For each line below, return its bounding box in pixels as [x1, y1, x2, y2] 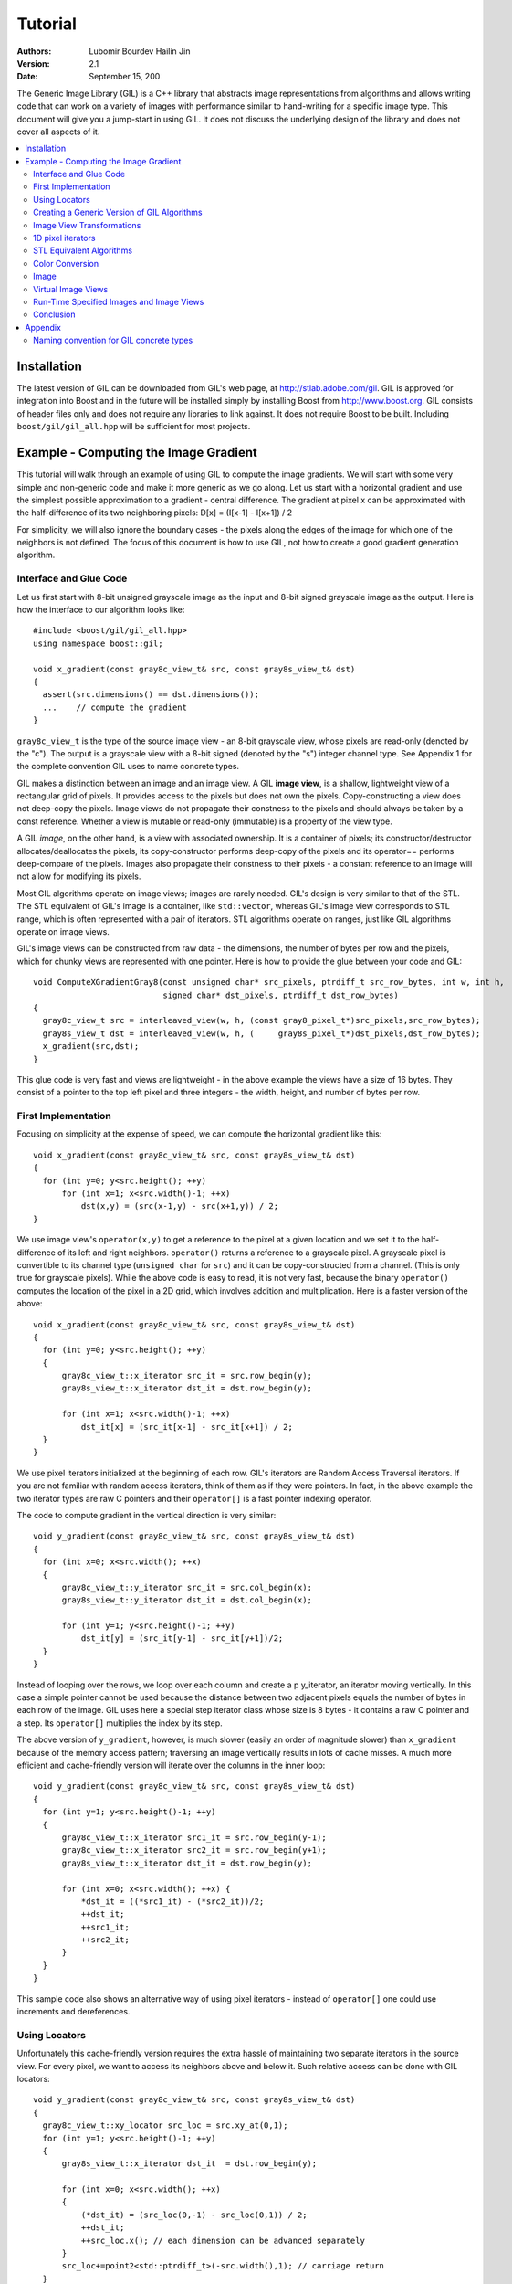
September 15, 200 [89, 71, 161, 82]
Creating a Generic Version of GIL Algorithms [33, 206, 203, 218]
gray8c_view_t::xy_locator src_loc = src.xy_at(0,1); [42, 2120, 288, 2131]
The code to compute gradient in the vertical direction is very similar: [16, 1509, 277, 1520]
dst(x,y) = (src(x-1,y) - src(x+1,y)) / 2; [80, 1201, 278, 1211]
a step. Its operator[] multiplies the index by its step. [16, 1718, 223, 1729]
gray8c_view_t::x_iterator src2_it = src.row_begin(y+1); [61, 1845, 328, 1856]
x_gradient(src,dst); [42, 1042, 140, 1052]
